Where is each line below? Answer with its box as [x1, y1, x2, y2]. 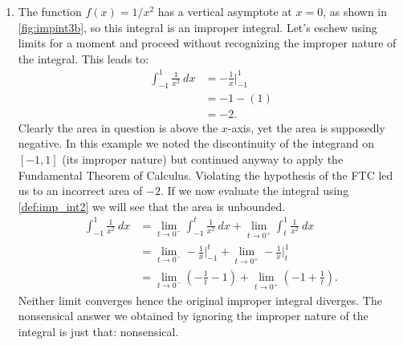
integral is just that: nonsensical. [18, 323, 179, 339]
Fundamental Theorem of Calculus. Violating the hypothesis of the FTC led [18, 166, 393, 183]
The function [18, 3, 82, 19]
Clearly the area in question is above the [18, 119, 218, 136]
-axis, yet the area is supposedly [227, 119, 385, 136]
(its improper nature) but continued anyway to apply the [62, 150, 344, 167]
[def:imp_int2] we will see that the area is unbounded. [18, 197, 286, 214]
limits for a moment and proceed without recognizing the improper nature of [18, 34, 397, 51]
